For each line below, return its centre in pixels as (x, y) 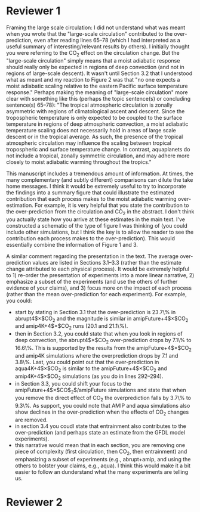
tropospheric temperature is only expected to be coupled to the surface (94, 117)
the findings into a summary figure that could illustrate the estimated (90, 193)
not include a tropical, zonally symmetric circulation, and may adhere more (98, 156)
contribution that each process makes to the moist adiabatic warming (92, 198)
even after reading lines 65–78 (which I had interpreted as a (107, 40)
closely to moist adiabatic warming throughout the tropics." (79, 162)
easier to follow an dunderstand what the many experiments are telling (101, 471)
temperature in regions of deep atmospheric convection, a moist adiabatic (97, 124)
